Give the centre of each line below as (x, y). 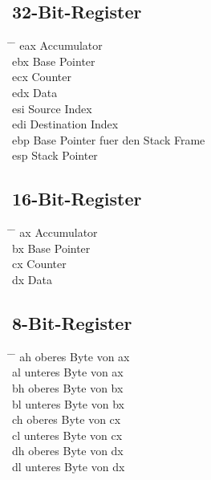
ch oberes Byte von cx (67, 419)
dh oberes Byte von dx (68, 451)
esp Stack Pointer (55, 155)
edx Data (35, 92)
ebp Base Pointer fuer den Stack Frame (109, 139)
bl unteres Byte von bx (68, 403)
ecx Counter (42, 77)
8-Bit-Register (72, 322)
